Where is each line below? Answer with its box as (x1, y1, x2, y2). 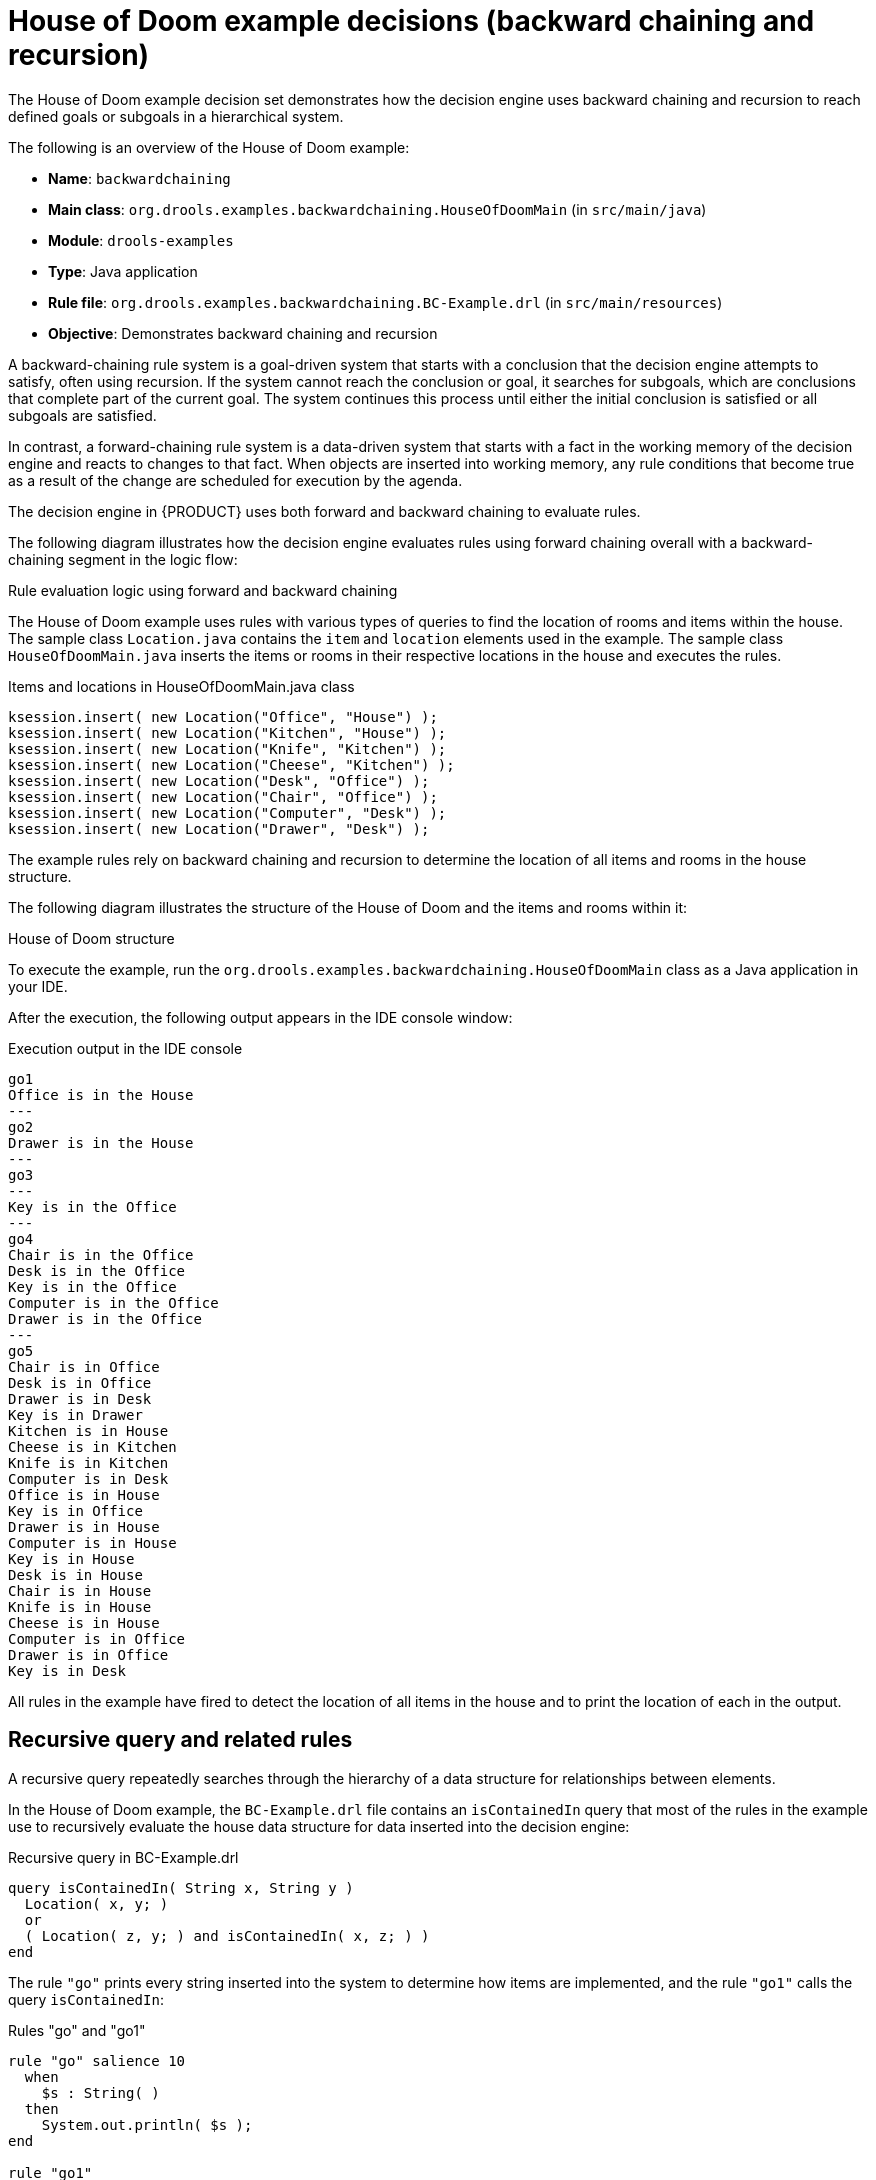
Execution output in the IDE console (8, 1039, 243, 1057)
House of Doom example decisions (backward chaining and (8, 4, 815, 38)
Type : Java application (48, 262, 198, 280)
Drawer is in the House (8, 1134, 194, 1151)
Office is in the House (8, 1086, 194, 1103)
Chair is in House (8, 1582, 152, 1599)
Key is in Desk (8, 1662, 127, 1679)
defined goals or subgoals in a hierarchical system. (8, 107, 344, 125)
